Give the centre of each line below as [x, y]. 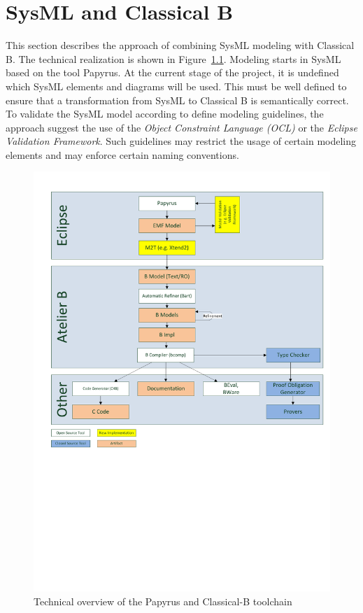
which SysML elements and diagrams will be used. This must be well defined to [176, 86]
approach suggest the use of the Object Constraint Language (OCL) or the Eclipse [181, 127]
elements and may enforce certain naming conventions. [122, 154]
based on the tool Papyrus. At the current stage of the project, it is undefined [172, 72]
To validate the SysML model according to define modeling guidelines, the [165, 114]
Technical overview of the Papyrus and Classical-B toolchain [163, 601]
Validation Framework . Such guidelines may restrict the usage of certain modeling [181, 141]
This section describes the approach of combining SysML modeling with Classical [180, 45]
